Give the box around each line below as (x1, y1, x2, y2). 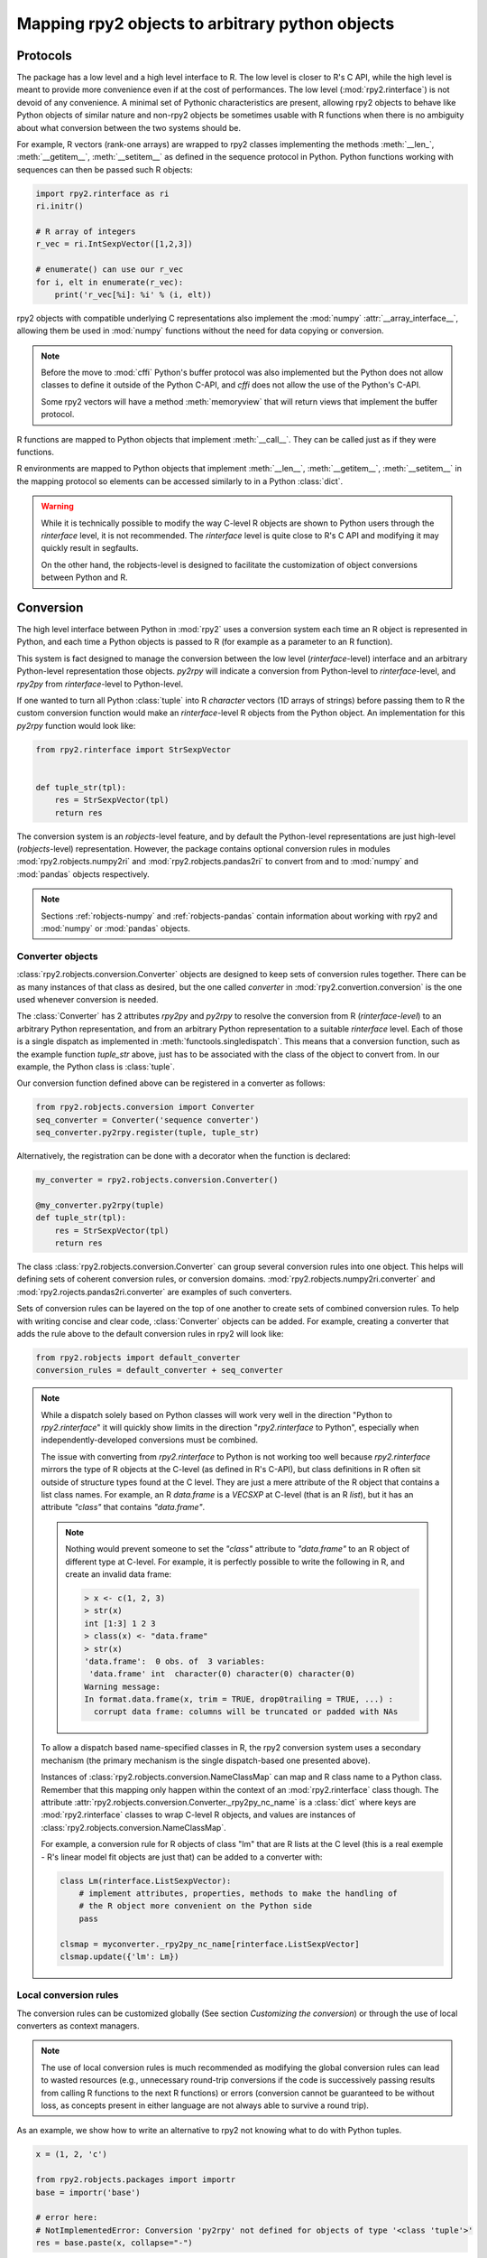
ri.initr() (35, 201, 84, 211)
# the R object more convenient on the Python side (78, 1901, 313, 1911)
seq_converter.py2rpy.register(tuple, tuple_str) (35, 1127, 260, 1138)
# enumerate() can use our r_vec (35, 265, 184, 275)
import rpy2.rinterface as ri (35, 188, 170, 199)
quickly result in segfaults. (41, 543, 139, 554)
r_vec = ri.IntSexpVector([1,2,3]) (35, 239, 193, 249)
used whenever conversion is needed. (16, 994, 159, 1004)
